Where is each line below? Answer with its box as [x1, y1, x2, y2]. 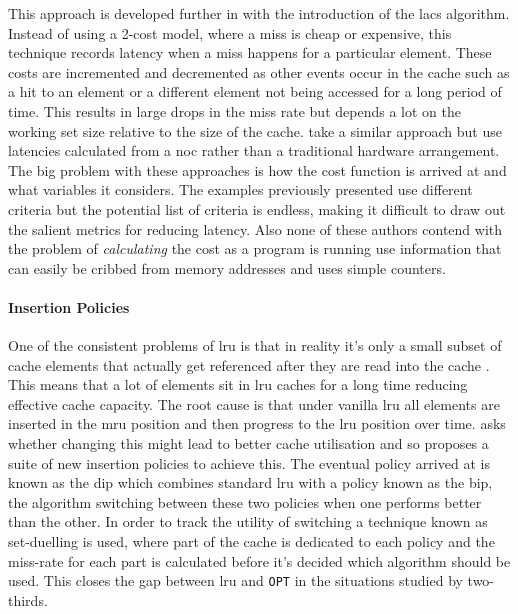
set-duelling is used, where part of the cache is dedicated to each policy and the [8, 531, 495, 552]
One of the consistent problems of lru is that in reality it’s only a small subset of [8, 335, 502, 356]
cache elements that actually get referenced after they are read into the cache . [8, 354, 490, 375]
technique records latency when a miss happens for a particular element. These [8, 42, 492, 63]
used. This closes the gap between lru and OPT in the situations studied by [8, 570, 463, 591]
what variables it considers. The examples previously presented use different [8, 179, 473, 200]
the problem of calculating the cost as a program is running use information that [8, 238, 502, 259]
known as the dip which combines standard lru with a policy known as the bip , [8, 472, 493, 493]
